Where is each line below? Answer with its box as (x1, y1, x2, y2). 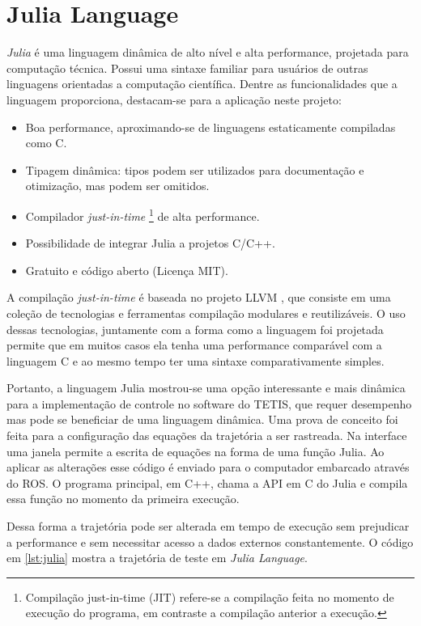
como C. (25, 134, 67, 151)
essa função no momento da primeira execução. (6, 490, 240, 507)
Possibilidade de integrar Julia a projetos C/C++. (25, 235, 275, 252)
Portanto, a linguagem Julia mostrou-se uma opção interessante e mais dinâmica (6, 379, 406, 396)
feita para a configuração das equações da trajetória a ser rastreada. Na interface (6, 427, 407, 444)
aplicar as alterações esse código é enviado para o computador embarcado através (6, 459, 410, 476)
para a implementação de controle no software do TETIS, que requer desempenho (6, 395, 412, 412)
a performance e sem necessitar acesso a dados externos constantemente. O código (6, 533, 414, 550)
